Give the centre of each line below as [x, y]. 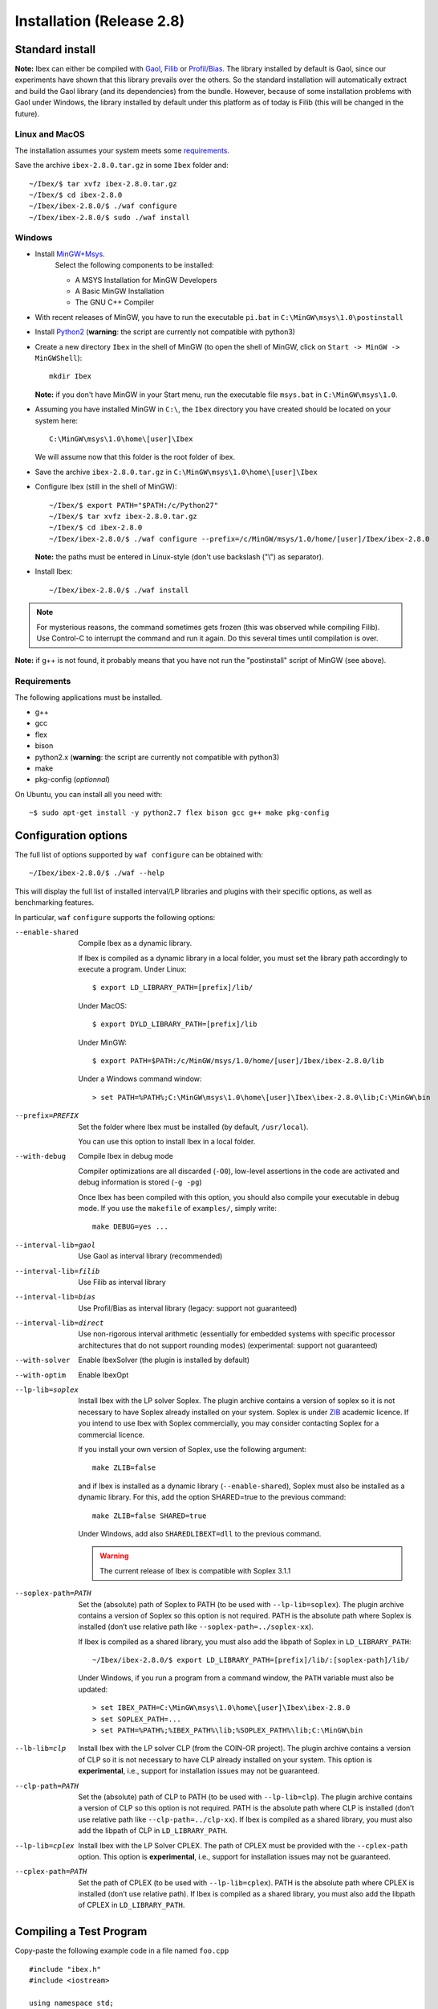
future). [27, 113]
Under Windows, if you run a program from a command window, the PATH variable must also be [236, 1678]
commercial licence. [112, 1434]
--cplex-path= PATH [51, 1872]
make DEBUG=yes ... [130, 1227]
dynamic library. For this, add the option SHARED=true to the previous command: [212, 1497]
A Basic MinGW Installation [120, 291]
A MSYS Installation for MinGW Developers [146, 280]
